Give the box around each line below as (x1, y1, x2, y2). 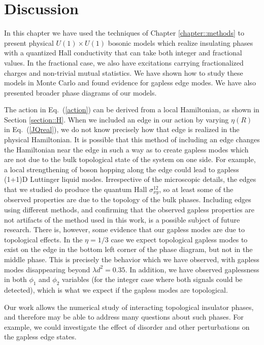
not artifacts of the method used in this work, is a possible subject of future (4, 214, 240, 225)
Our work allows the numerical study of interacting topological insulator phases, (4, 301, 254, 312)
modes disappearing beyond (4, 264, 90, 274)
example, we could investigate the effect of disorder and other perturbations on (4, 321, 250, 332)
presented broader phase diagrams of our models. (4, 87, 157, 98)
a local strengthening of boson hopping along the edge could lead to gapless (4, 164, 239, 174)
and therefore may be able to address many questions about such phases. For (4, 311, 244, 322)
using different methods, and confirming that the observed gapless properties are (4, 204, 255, 215)
